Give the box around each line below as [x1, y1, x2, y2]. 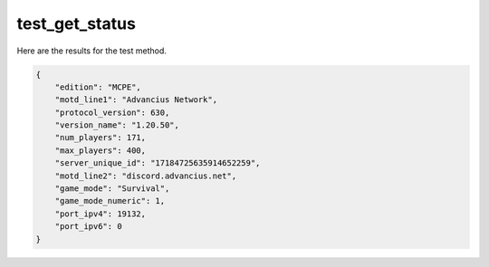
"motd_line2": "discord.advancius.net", [54, 170, 237, 181]
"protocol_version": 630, [54, 107, 170, 118]
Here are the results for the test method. [16, 45, 168, 56]
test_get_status [16, 14, 136, 33]
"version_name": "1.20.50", [54, 120, 180, 130]
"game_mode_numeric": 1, [54, 195, 166, 206]
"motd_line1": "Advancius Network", [54, 95, 217, 105]
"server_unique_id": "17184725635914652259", [54, 158, 261, 168]
